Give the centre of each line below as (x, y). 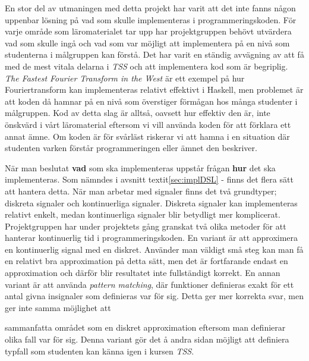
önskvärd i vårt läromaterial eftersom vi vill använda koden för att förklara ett (148, 124)
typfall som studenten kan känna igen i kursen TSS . (100, 351)
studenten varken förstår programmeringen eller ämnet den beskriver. (131, 148)
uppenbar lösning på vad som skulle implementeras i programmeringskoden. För (151, 19)
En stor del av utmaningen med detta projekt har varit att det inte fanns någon (150, 8)
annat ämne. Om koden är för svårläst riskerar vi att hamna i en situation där (147, 136)
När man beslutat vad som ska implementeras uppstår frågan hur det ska (140, 167)
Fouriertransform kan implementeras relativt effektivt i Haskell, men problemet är (154, 90)
